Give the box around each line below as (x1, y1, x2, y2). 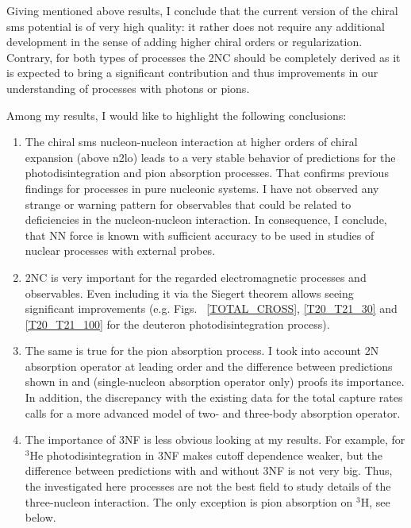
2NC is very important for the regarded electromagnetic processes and (25, 268, 367, 285)
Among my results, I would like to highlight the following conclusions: (6, 106, 347, 123)
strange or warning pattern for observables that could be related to (25, 195, 351, 212)
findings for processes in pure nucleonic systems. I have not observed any (25, 179, 379, 196)
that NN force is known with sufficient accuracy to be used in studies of (25, 226, 375, 243)
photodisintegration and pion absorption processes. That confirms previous (25, 164, 389, 181)
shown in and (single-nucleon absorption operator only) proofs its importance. (25, 373, 405, 390)
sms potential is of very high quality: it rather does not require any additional (6, 17, 385, 34)
